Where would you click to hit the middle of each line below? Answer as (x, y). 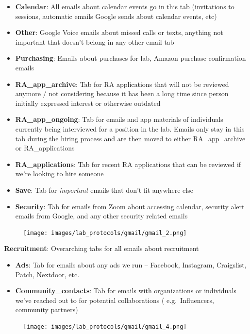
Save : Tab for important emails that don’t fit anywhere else (104, 190)
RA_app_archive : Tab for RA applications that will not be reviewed (122, 84)
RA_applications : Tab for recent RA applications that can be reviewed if (128, 164)
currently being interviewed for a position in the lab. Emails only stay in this (130, 128)
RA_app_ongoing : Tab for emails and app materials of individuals (119, 119)
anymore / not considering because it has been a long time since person (122, 93)
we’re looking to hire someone (59, 174)
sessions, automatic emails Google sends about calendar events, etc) (116, 16)
